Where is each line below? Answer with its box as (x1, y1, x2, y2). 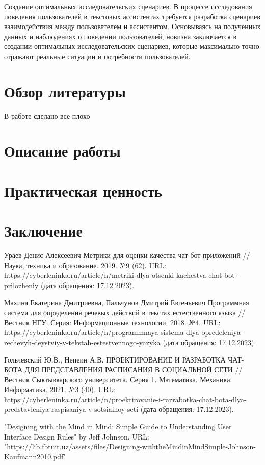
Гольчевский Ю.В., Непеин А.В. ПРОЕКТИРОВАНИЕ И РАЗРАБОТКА (4, 354, 226, 365)
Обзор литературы (4, 81, 126, 101)
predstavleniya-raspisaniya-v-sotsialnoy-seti (4, 404, 139, 415)
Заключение (4, 220, 83, 241)
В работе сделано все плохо (4, 110, 90, 121)
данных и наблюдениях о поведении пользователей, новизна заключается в (4, 31, 236, 41)
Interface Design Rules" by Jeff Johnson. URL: (4, 431, 149, 442)
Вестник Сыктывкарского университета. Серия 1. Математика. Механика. (4, 374, 232, 384)
